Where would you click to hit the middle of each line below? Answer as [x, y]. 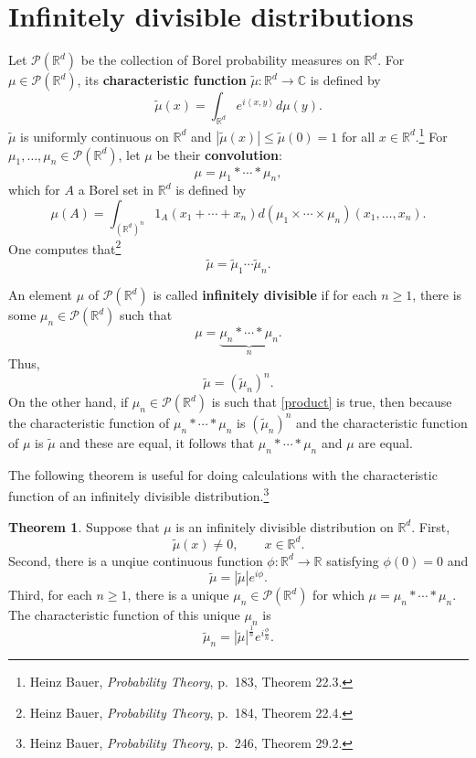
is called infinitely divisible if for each [265, 295]
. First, [431, 526]
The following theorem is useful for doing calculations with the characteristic [223, 474]
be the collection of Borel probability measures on [220, 60]
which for [34, 190]
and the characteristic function [382, 422]
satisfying [353, 560]
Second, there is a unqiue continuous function [136, 560]
